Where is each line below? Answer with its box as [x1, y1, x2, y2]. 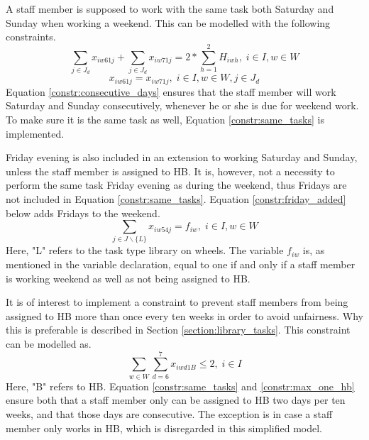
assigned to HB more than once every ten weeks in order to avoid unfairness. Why [6, 308, 363, 323]
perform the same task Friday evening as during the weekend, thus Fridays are [6, 177, 347, 192]
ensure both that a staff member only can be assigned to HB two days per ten [6, 392, 346, 407]
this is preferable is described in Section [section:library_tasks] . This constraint [6, 322, 351, 337]
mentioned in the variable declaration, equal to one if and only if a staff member [6, 257, 356, 272]
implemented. [6, 126, 65, 141]
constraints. [6, 29, 56, 44]
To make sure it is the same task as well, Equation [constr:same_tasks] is [6, 111, 324, 126]
